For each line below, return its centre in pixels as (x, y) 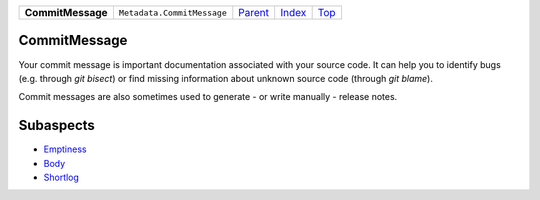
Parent (254, 12)
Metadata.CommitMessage (172, 12)
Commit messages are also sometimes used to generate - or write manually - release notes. (208, 97)
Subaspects (56, 125)
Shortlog (61, 177)
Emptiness (65, 149)
